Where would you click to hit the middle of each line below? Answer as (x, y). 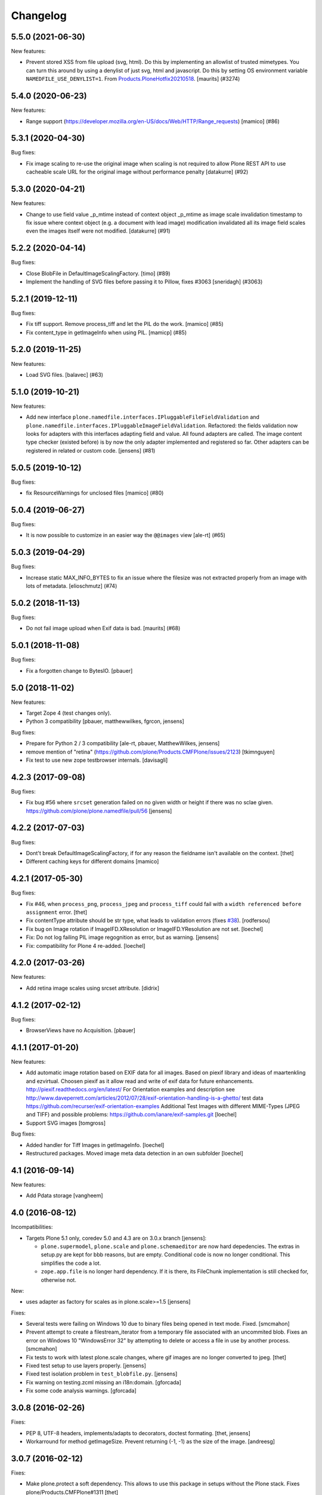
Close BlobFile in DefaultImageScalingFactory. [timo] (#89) (98, 273)
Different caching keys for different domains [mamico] (92, 862)
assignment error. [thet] (57, 913)
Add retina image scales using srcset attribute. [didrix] (93, 988)
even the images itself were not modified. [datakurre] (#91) (98, 231)
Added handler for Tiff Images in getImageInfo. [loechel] (95, 1145)
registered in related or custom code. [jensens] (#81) (91, 450)
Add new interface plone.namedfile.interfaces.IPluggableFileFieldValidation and (143, 417)
